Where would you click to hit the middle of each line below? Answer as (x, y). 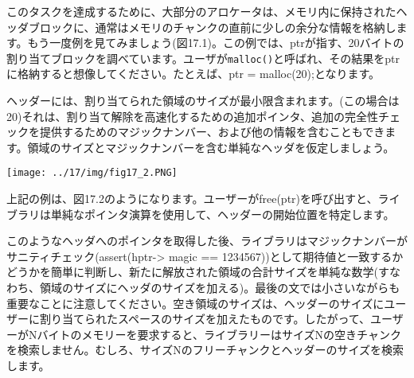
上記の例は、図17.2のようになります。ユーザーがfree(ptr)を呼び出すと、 (192, 199)
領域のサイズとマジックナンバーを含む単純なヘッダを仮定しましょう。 (211, 147)
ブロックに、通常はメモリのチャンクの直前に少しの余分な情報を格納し (212, 27)
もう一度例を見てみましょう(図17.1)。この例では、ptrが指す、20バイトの (216, 43)
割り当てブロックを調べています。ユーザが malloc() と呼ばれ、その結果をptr (203, 58)
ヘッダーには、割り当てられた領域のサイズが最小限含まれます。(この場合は (203, 101)
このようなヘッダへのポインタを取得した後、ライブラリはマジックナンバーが (207, 241)
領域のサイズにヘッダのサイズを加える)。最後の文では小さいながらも (220, 288)
